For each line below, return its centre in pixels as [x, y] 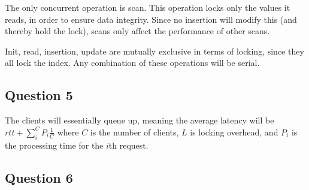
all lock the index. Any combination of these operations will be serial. [132, 63]
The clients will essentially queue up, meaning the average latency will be [140, 120]
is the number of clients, [134, 132]
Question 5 [39, 95]
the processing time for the [54, 145]
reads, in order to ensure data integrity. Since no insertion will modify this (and [151, 19]
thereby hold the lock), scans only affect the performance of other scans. [137, 31]
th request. [128, 145]
